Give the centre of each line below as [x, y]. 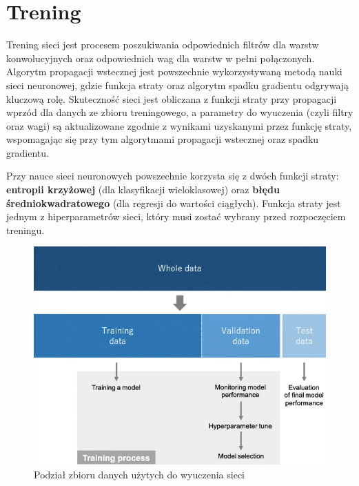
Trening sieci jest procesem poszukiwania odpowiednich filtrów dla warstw [163, 45]
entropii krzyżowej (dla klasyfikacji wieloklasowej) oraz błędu [143, 189]
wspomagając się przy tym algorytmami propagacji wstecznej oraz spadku [163, 139]
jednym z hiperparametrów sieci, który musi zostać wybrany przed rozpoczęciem [176, 216]
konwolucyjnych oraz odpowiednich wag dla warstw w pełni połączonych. [161, 58]
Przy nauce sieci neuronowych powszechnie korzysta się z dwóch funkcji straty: [173, 176]
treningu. [25, 230]
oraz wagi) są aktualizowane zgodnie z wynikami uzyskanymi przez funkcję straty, [179, 125]
